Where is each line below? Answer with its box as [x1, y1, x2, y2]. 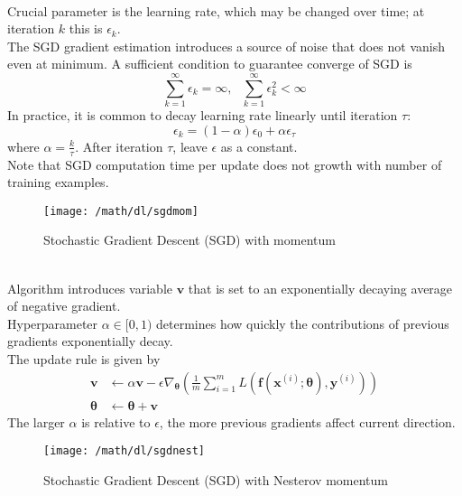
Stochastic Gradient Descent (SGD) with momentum [43, 230, 336, 249]
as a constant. [220, 136, 298, 155]
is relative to [81, 412, 151, 431]
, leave [172, 136, 208, 155]
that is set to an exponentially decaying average [188, 278, 453, 297]
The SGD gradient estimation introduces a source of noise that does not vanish [7, 36, 446, 55]
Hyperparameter [7, 314, 98, 332]
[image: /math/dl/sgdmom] [43, 204, 199, 218]
